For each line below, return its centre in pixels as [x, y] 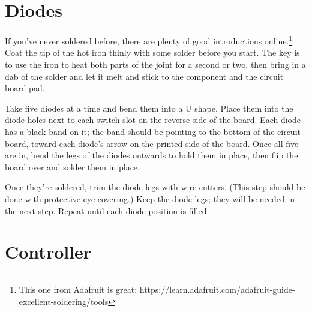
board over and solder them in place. [72, 166]
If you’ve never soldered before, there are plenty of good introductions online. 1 [149, 40]
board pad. [25, 88]
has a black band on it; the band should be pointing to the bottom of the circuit [153, 131]
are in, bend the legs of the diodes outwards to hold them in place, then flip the [151, 155]
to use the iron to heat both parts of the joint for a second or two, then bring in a [155, 64]
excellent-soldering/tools [64, 301]
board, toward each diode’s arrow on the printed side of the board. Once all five [152, 143]
